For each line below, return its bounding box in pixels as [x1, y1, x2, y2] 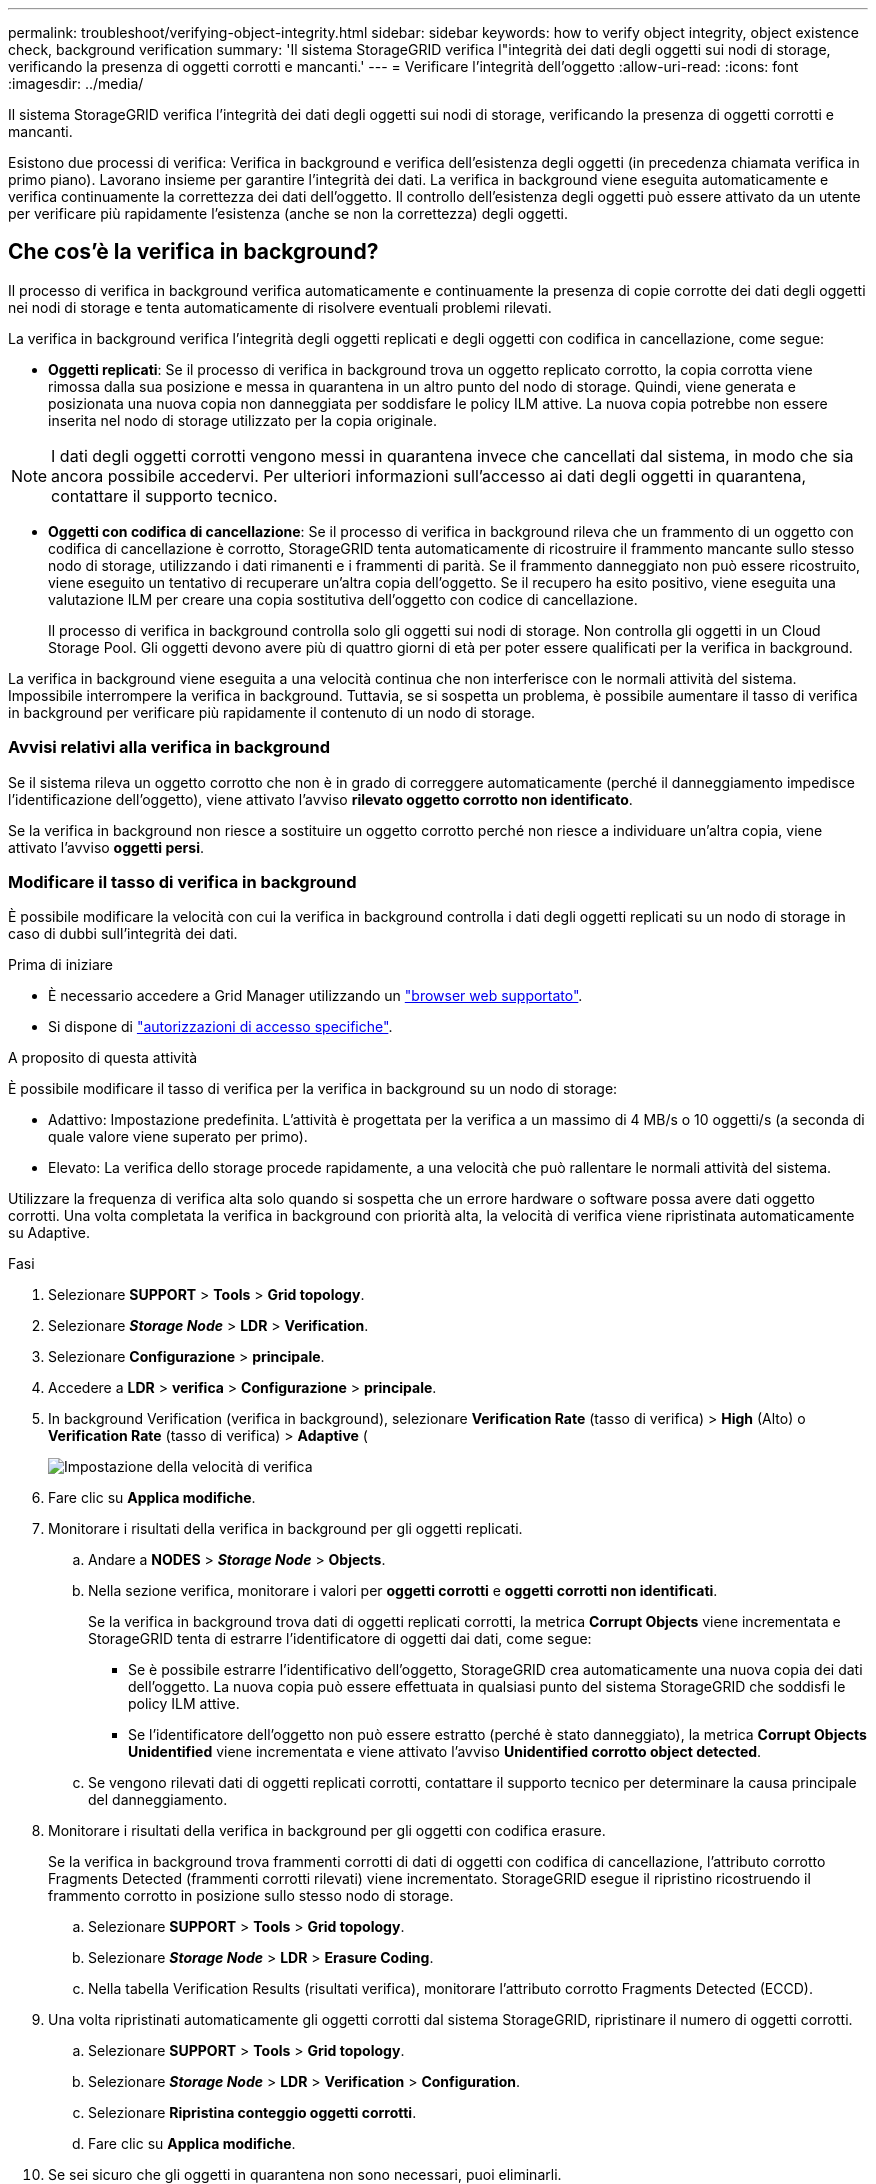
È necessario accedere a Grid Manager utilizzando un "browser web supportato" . [48, 987, 583, 1005]
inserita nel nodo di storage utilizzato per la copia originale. [48, 411, 438, 429]
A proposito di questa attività [8, 1049, 198, 1067]
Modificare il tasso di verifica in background [8, 871, 357, 892]
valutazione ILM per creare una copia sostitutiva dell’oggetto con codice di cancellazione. [48, 590, 638, 608]
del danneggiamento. [88, 1791, 228, 1809]
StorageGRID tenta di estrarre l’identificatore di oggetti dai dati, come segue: [88, 1630, 592, 1648]
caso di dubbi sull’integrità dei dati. [8, 925, 238, 943]
